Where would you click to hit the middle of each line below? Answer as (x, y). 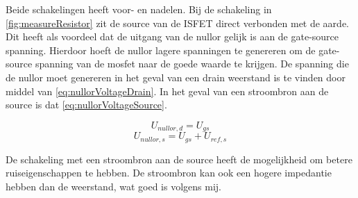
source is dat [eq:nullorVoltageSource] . (86, 105)
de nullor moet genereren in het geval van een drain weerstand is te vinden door (176, 77)
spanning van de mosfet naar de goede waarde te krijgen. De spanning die (192, 64)
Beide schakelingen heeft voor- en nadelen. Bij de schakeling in (139, 9)
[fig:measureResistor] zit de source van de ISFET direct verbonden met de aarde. (177, 23)
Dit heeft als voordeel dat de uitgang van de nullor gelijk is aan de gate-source (172, 36)
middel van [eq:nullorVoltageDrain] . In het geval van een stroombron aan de (167, 91)
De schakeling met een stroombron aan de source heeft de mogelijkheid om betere (179, 159)
